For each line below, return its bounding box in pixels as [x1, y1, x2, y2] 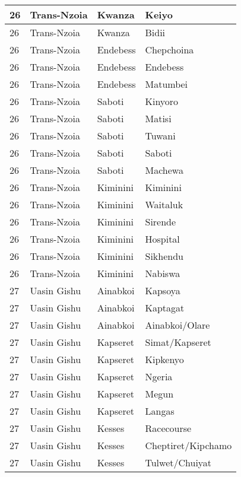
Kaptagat [145, 301, 185, 314]
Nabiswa [145, 266, 180, 280]
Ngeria [145, 370, 173, 383]
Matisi [145, 112, 172, 125]
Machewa [145, 163, 183, 177]
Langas [145, 404, 175, 418]
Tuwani [145, 129, 176, 142]
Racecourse [145, 421, 192, 435]
